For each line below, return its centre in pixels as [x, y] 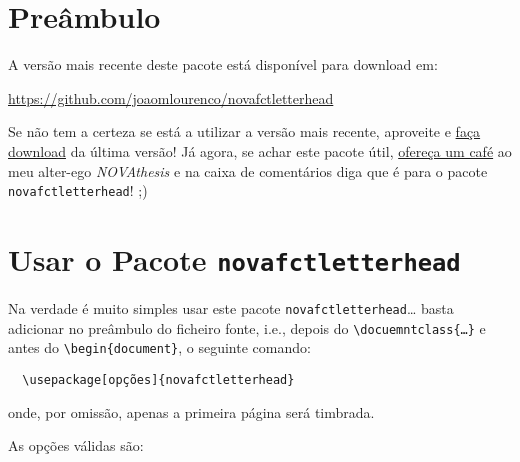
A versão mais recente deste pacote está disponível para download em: [223, 64]
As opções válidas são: [76, 445]
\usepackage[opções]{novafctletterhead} [158, 379]
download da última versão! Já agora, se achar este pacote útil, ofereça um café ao [260, 150]
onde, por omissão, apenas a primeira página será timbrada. [191, 411]
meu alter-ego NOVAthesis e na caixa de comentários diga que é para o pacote [248, 170]
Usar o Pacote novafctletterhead [234, 258]
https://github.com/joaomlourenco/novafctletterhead [171, 97]
